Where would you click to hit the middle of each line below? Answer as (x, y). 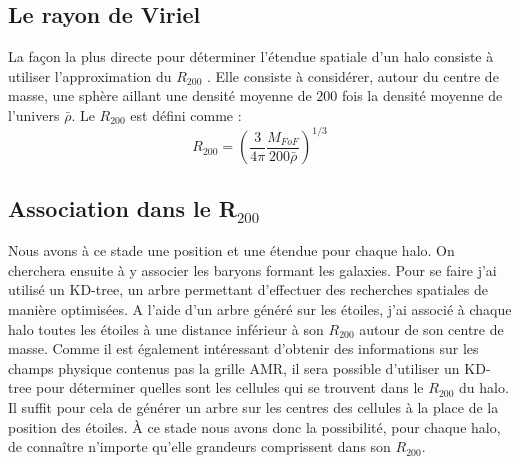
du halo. (484, 387)
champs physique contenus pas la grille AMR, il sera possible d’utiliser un (234, 367)
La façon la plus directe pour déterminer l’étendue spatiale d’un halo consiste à (251, 56)
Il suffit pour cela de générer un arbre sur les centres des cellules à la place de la (253, 407)
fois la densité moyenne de (422, 95)
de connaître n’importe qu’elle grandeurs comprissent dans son (199, 446)
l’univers (34, 114)
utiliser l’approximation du (90, 75)
